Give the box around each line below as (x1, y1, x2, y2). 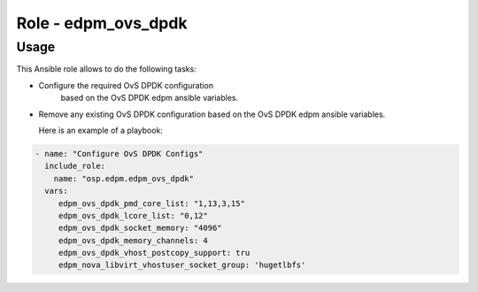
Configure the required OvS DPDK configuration (38, 80, 214, 90)
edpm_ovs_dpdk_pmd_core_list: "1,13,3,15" (58, 198, 245, 208)
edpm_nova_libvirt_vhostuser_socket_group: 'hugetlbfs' (58, 260, 306, 270)
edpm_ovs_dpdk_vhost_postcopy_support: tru (58, 248, 251, 258)
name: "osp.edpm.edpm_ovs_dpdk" (53, 173, 195, 183)
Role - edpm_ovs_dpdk (16, 13, 188, 33)
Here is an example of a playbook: (38, 125, 164, 135)
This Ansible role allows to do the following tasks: (16, 64, 197, 74)
